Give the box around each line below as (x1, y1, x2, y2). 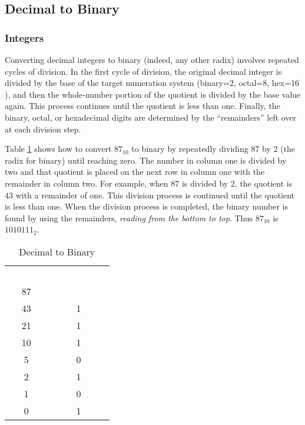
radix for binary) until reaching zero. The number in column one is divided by (5, 154, 287, 166)
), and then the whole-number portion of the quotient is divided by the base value (5, 88, 301, 100)
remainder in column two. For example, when (5, 177, 168, 189)
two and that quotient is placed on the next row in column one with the (5, 165, 265, 178)
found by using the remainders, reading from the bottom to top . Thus (5, 211, 253, 224)
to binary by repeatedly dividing (131, 142, 248, 155)
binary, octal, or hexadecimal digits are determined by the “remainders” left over (5, 111, 297, 123)
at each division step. (5, 122, 81, 135)
